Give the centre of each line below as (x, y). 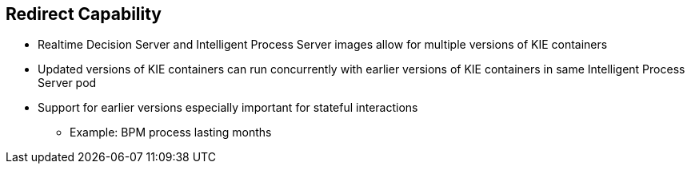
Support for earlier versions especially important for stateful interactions (228, 108)
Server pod (67, 83)
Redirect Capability (84, 14)
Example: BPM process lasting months (171, 132)
